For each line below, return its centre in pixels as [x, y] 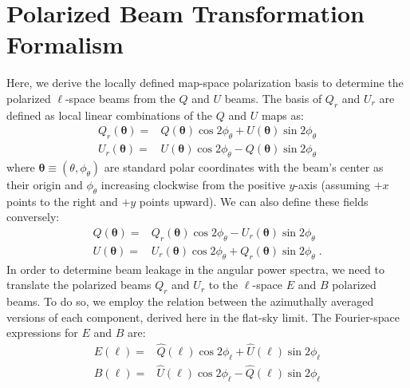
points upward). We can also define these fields [254, 201]
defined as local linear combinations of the [110, 115]
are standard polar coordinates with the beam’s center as [244, 166]
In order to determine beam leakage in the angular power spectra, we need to [195, 269]
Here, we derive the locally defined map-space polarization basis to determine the [205, 83]
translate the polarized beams [79, 285]
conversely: [33, 217]
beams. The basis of [273, 98]
